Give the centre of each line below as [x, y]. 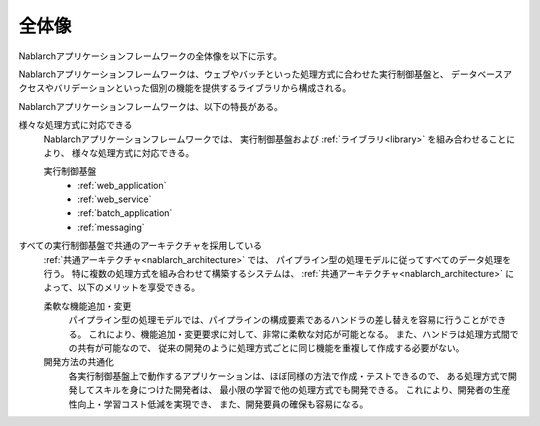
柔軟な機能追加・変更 [87, 306]
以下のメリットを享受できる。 [138, 287]
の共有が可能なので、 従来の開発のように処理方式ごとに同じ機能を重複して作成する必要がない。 [266, 347]
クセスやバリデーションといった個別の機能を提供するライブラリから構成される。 [185, 88]
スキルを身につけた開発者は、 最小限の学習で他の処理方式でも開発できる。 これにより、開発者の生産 [302, 390]
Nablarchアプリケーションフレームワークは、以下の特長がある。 [151, 106]
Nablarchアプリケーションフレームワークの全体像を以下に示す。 [150, 56]
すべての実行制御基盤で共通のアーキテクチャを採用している [140, 246]
